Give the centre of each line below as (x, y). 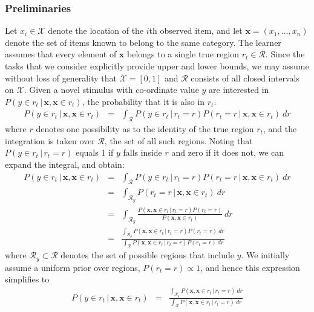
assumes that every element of (61, 54)
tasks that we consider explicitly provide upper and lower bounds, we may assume (157, 66)
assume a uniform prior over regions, (73, 267)
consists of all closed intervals (245, 78)
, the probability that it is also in (143, 101)
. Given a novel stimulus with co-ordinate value (111, 90)
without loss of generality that (61, 78)
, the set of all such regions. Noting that (178, 140)
